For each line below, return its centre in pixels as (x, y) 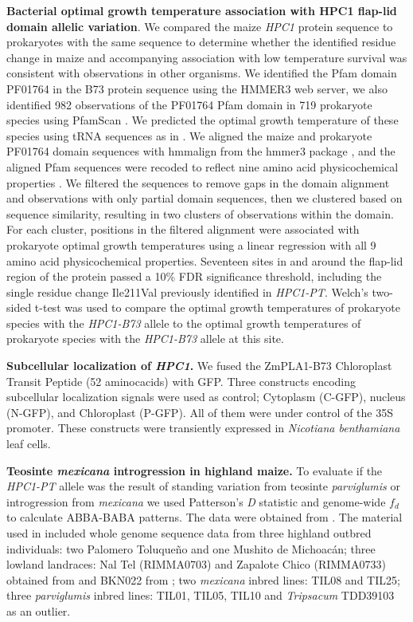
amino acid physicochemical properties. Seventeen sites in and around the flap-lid (205, 260)
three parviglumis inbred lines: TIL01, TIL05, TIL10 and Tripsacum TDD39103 (201, 595)
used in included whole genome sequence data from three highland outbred (189, 533)
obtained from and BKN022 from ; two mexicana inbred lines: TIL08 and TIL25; (203, 579)
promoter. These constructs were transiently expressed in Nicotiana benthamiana (203, 428)
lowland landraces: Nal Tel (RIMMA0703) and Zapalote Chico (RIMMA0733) (196, 564)
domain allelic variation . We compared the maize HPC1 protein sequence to (200, 26)
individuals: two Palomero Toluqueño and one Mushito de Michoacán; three (191, 548)
